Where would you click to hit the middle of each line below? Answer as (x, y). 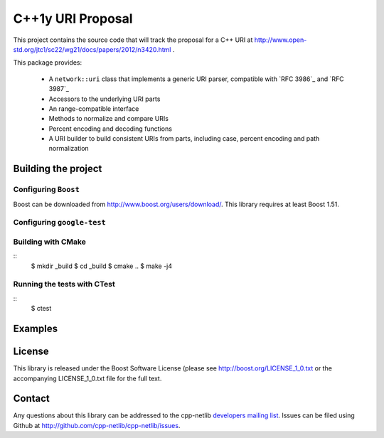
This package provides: (47, 63)
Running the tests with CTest (64, 284)
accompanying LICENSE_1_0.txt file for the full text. (87, 378)
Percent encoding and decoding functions (110, 129)
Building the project (58, 169)
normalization (69, 149)
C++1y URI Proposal (73, 18)
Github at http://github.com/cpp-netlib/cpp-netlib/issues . (97, 425)
